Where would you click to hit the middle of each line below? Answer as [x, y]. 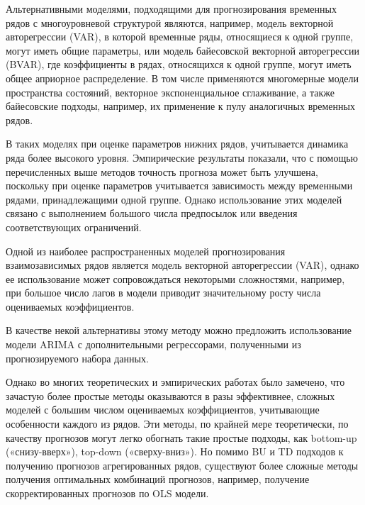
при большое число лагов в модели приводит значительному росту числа [163, 293]
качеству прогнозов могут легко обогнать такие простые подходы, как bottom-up [181, 437]
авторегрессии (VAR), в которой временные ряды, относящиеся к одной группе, [180, 37]
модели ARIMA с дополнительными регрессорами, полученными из [153, 344]
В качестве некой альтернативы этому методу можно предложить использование [179, 330]
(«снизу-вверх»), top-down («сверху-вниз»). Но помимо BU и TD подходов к [175, 451]
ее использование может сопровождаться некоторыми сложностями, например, [175, 278]
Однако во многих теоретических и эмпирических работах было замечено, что [175, 382]
